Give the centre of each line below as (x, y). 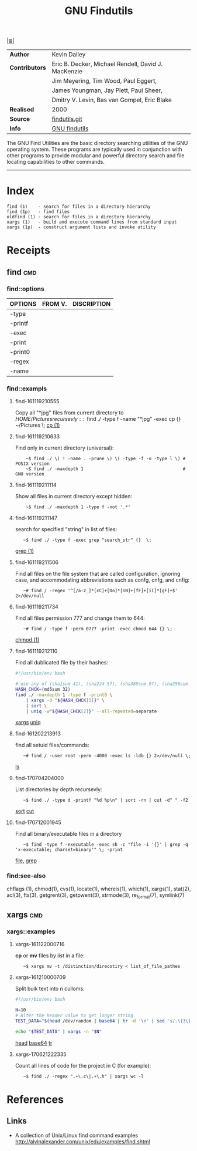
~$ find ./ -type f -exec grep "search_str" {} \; (87, 540)
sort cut (25, 811)
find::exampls (27, 389)
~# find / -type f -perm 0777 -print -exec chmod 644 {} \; (98, 629)
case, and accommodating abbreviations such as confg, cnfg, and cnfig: (102, 580)
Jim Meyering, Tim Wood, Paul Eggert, (104, 81)
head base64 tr (34, 1042)
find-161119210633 (37, 437)
